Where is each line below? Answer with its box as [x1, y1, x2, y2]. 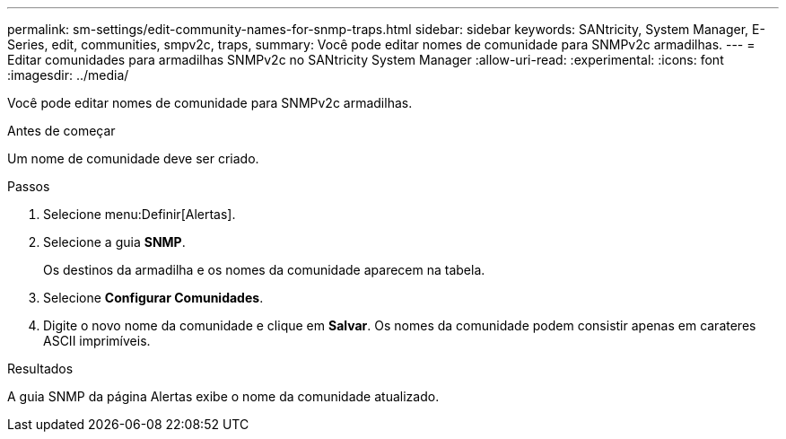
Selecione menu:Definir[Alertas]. [43, 206, 236, 222]
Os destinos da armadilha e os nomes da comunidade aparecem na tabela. [43, 262, 485, 277]
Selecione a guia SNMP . [43, 234, 186, 250]
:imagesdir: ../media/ [7, 67, 129, 83]
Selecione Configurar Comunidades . [43, 290, 264, 305]
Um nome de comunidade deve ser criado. [7, 151, 259, 166]
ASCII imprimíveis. [43, 333, 151, 348]
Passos [7, 179, 50, 194]
